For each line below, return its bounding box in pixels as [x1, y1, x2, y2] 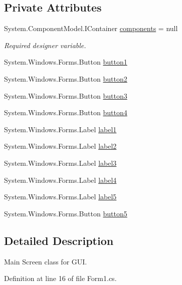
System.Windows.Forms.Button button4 [4, 107, 127, 118]
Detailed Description [4, 232, 114, 248]
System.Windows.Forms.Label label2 [4, 141, 117, 151]
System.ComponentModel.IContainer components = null [4, 23, 178, 34]
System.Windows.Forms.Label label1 [4, 124, 117, 134]
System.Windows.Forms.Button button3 [4, 90, 127, 101]
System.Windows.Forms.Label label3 [4, 157, 117, 168]
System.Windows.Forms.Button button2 [4, 73, 127, 84]
